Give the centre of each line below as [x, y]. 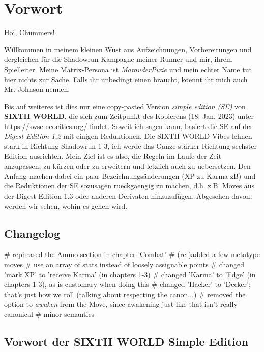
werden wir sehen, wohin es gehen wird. [66, 205]
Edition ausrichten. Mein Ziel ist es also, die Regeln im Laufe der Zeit [113, 156]
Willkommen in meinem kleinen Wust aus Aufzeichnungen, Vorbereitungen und [128, 49]
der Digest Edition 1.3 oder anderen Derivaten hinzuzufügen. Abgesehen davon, [128, 196]
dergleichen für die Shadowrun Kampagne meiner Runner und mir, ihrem [118, 59]
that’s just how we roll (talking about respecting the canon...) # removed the [125, 294]
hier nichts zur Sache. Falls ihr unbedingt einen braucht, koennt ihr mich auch [126, 79]
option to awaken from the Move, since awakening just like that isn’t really [121, 304]
